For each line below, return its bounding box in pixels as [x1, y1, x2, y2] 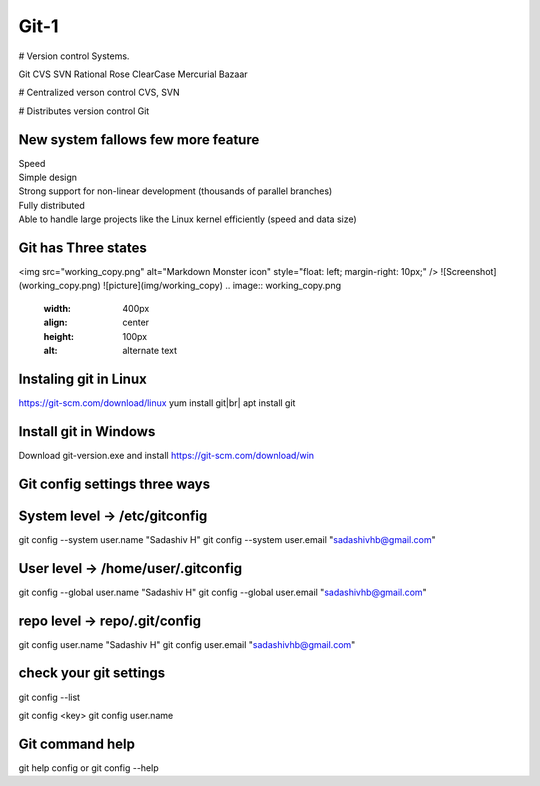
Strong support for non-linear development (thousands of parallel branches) [18, 185, 333, 197]
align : [43, 316, 68, 329]
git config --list [18, 691, 80, 703]
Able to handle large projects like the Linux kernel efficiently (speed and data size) [18, 213, 357, 225]
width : [43, 302, 72, 314]
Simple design [18, 171, 78, 184]
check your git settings [18, 665, 166, 682]
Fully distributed [18, 199, 85, 211]
